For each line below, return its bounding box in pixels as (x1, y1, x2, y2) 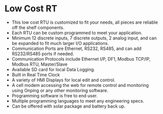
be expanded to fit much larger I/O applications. (11, 40, 109, 46)
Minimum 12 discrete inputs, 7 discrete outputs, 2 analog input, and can (11, 35, 157, 41)
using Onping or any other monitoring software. (11, 87, 108, 93)
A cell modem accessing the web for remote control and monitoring (11, 82, 149, 88)
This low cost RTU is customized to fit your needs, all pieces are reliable (11, 19, 158, 25)
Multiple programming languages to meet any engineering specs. (11, 98, 144, 104)
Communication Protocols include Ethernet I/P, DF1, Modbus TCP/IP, (11, 56, 151, 62)
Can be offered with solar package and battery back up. (11, 103, 126, 109)
